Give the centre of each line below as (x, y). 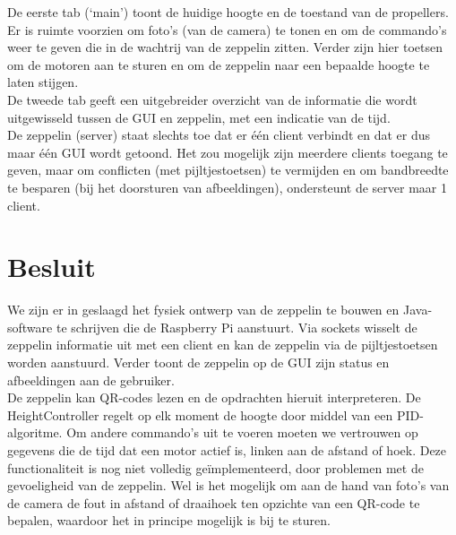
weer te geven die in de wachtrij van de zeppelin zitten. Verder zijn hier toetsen (225, 47)
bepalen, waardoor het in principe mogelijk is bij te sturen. (169, 520)
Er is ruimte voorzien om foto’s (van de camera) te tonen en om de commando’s (227, 29)
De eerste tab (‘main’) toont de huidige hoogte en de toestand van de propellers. (228, 12)
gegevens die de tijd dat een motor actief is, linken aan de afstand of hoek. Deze (227, 450)
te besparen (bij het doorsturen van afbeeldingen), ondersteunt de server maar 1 (227, 187)
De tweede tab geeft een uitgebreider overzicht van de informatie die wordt (212, 99)
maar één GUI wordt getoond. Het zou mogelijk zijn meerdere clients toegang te (228, 152)
